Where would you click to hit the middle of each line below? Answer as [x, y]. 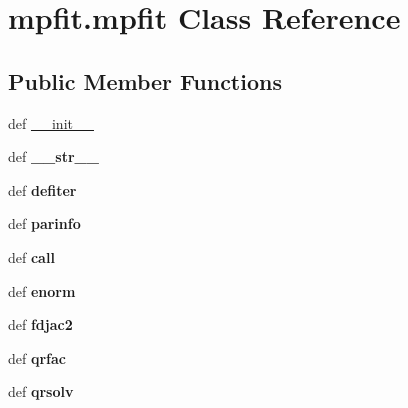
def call [31, 256]
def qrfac [37, 357]
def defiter [42, 189]
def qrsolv [41, 391]
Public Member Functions [145, 80]
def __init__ [51, 122]
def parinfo [44, 223]
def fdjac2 [40, 324]
